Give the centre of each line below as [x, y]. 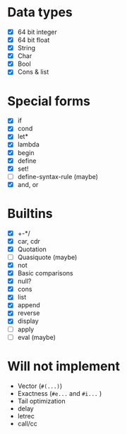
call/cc [27, 423]
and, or [28, 184]
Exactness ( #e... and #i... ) [60, 393]
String [26, 48]
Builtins [30, 214]
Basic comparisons [45, 273]
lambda [29, 144]
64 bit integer [37, 32]
